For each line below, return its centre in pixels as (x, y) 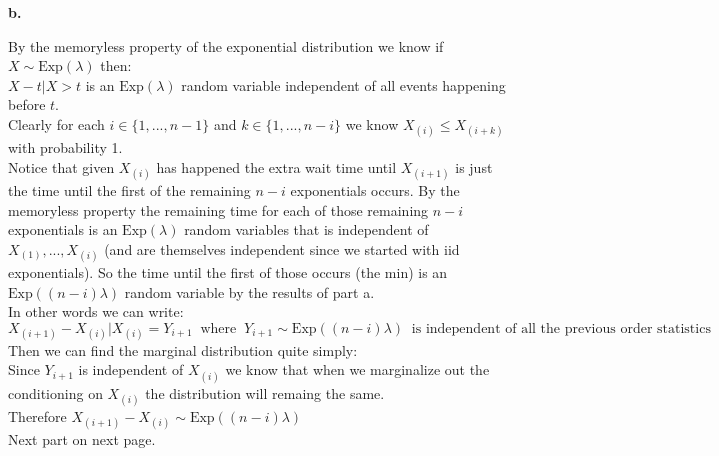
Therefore (37, 415)
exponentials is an (63, 229)
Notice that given (61, 166)
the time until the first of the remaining (129, 189)
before (27, 104)
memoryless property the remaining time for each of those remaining (218, 209)
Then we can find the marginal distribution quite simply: (183, 349)
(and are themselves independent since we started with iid (282, 248)
